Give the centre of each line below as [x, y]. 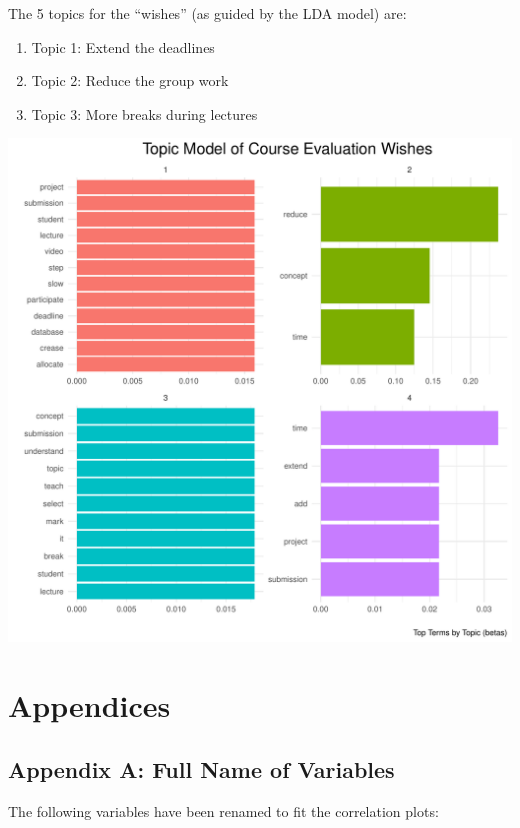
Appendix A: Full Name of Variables [201, 768]
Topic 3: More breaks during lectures [144, 113]
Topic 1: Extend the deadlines [123, 46]
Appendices [89, 705]
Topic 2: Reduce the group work [130, 80]
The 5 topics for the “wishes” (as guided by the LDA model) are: [207, 13]
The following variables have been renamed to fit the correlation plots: [223, 810]
